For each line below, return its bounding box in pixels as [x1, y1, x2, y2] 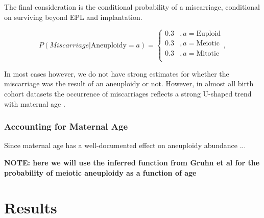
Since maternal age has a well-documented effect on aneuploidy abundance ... [4, 140, 246, 151]
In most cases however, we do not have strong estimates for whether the [4, 68, 229, 79]
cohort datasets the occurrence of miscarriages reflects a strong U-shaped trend [4, 88, 252, 99]
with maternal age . [4, 98, 65, 109]
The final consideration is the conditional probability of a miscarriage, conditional [4, 2, 260, 12]
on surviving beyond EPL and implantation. [4, 11, 142, 22]
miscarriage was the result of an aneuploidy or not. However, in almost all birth [4, 78, 254, 89]
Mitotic [196, 50, 220, 57]
